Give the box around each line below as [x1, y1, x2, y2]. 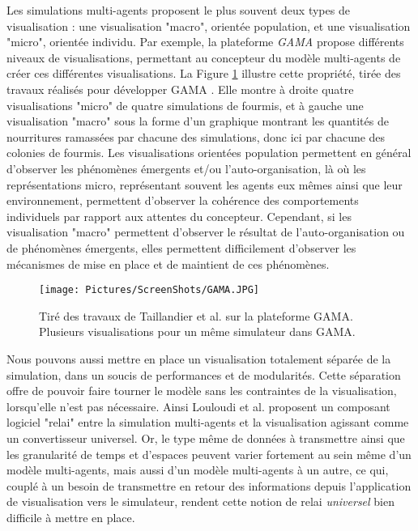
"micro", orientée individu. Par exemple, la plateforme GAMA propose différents [6, 33, 404, 50]
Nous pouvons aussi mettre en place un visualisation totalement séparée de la [6, 350, 391, 367]
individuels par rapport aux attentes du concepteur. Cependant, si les [6, 207, 352, 224]
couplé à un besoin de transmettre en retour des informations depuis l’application [6, 477, 412, 494]
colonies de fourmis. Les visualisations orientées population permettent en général [6, 144, 412, 161]
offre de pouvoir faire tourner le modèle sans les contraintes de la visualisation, [6, 382, 397, 399]
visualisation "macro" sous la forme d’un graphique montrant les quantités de [6, 113, 389, 130]
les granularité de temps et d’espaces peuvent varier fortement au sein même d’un [6, 445, 412, 462]
